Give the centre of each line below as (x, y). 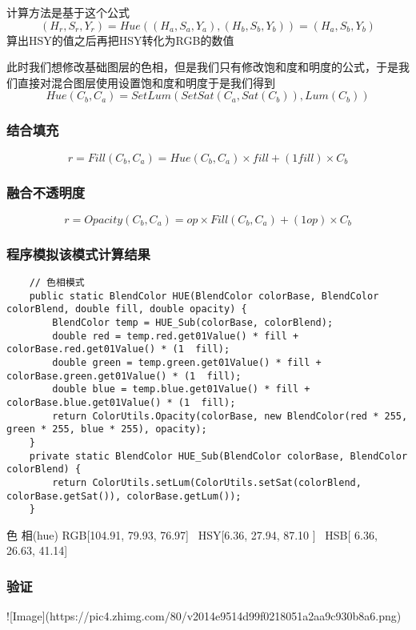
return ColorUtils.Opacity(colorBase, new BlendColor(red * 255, (230, 416)
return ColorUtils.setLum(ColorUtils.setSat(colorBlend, (207, 482)
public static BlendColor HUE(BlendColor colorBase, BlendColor (204, 296)
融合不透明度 (46, 192)
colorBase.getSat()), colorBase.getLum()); (124, 496)
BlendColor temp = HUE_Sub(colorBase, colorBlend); (193, 323)
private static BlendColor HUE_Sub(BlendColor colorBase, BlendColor (218, 456)
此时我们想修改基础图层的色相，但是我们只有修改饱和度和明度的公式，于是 (202, 67)
